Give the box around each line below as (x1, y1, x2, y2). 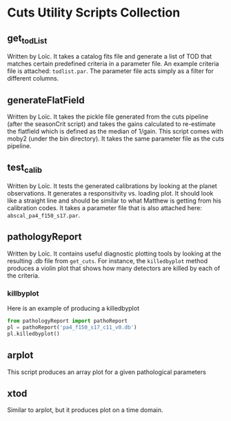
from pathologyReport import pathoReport (7, 318, 128, 325)
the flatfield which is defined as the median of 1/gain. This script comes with (7, 127, 223, 135)
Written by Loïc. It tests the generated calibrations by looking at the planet (7, 182, 217, 190)
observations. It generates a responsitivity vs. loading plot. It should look (7, 189, 214, 197)
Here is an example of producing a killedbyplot (7, 305, 140, 313)
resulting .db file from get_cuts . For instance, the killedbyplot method (7, 256, 208, 265)
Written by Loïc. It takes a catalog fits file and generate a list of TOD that (7, 52, 212, 61)
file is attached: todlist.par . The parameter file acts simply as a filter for (7, 67, 214, 75)
